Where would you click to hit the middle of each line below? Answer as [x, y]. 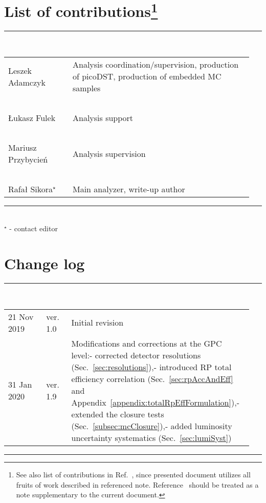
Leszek [20, 70]
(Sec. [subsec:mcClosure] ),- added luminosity [152, 426]
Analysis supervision [109, 153]
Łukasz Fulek [32, 118]
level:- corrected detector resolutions [136, 355]
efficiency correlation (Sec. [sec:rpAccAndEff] [152, 378]
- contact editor [34, 228]
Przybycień [28, 159]
